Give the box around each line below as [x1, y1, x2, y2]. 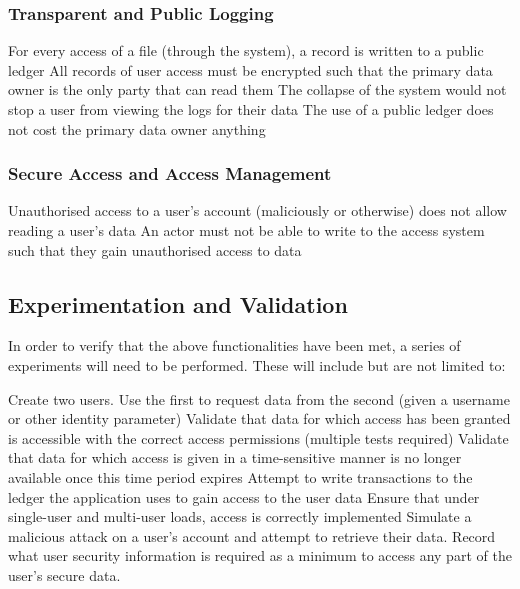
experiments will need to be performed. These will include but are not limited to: [8, 354, 506, 375]
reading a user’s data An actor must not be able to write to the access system [8, 220, 485, 240]
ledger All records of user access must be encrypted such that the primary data [8, 59, 493, 80]
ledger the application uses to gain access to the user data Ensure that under [8, 486, 480, 507]
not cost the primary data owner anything [8, 118, 266, 139]
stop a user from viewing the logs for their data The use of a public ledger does [8, 99, 494, 119]
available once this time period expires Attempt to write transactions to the [8, 466, 473, 487]
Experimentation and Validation [8, 288, 348, 319]
